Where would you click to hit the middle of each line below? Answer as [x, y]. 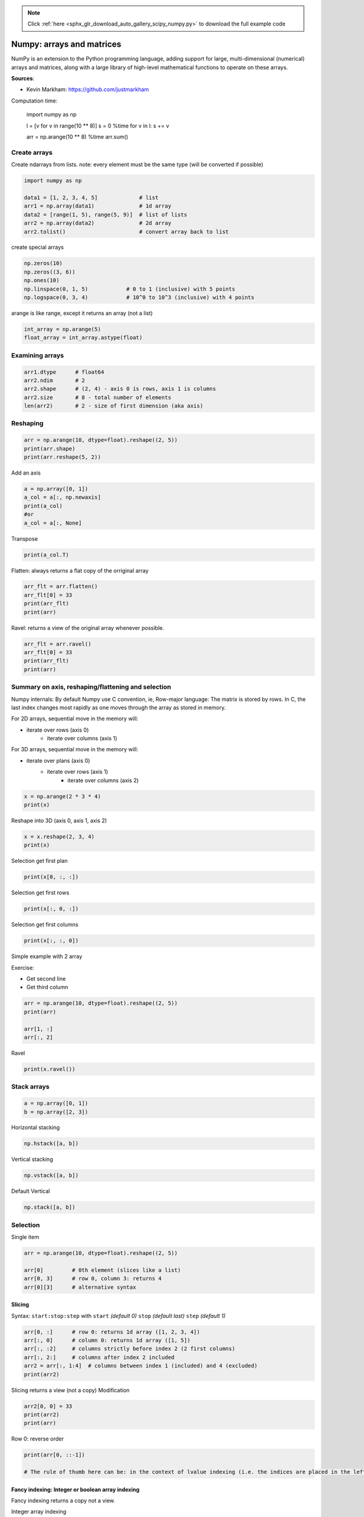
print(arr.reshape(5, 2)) [62, 457]
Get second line [46, 979]
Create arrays [32, 152]
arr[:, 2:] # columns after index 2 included [99, 1357]
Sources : [23, 78]
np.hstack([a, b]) [51, 1144]
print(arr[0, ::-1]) [54, 1455]
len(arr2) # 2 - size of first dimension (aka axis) [113, 406]
